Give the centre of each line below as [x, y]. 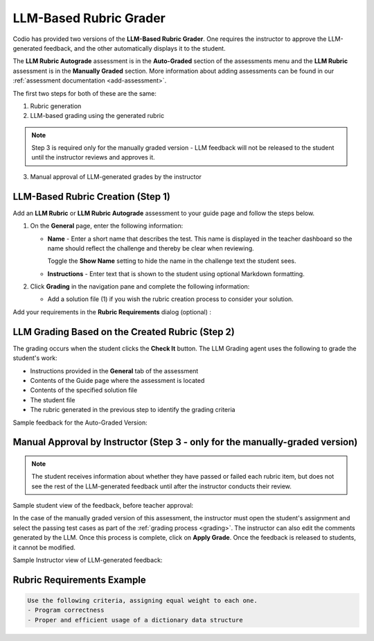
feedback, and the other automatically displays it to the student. [135, 48]
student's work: [35, 358]
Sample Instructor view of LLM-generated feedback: [88, 560]
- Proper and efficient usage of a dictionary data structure [135, 620]
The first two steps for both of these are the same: [85, 93]
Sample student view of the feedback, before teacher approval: [103, 506]
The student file [53, 400]
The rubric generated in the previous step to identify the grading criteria [133, 410]
